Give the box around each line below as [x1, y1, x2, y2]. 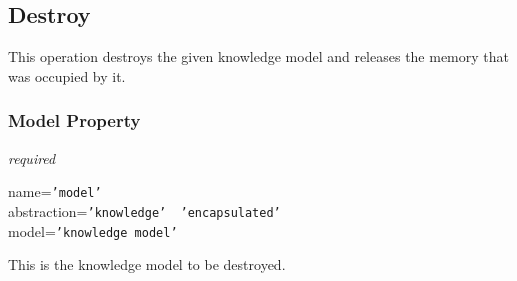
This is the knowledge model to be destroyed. [8, 254, 286, 275]
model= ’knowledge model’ [8, 220, 178, 241]
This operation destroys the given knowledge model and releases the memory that [8, 46, 510, 67]
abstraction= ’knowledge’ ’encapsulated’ [8, 200, 281, 221]
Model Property [8, 108, 141, 133]
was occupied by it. [8, 65, 126, 86]
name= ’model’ [8, 181, 102, 202]
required [8, 147, 56, 168]
